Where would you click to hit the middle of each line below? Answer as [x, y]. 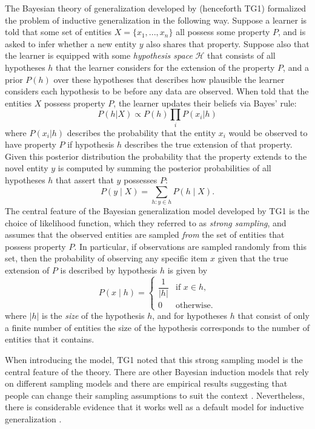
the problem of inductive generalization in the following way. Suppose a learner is [156, 20]
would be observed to [268, 132]
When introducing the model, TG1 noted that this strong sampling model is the [154, 359]
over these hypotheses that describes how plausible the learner [169, 79]
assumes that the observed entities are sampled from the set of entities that [145, 234]
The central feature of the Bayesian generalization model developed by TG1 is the [157, 210]
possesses [141, 180]
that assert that [85, 180]
